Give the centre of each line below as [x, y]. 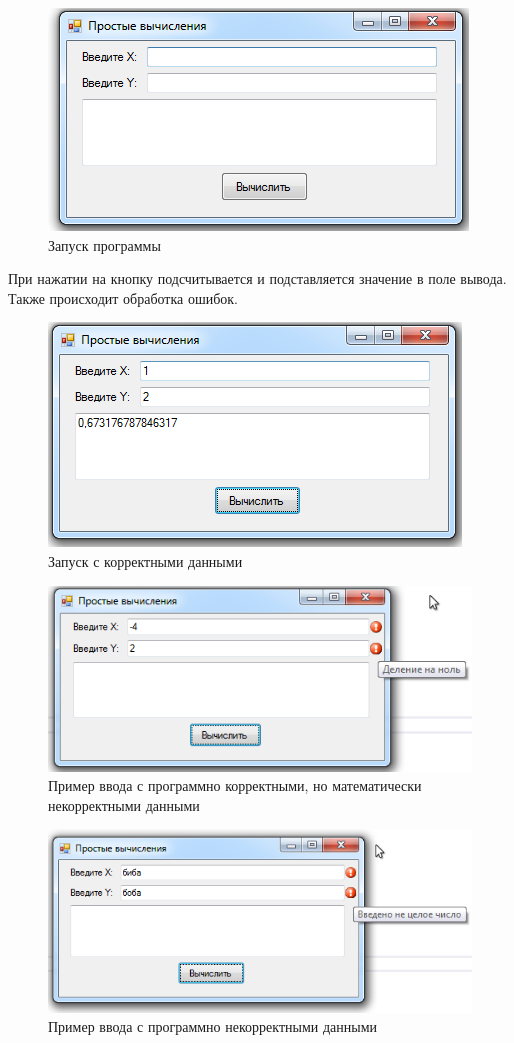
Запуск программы [104, 244]
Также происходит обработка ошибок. [123, 297]
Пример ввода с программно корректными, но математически [235, 785]
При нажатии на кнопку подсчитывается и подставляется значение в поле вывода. [257, 278]
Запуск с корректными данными [145, 560]
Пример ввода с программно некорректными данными [212, 1026]
